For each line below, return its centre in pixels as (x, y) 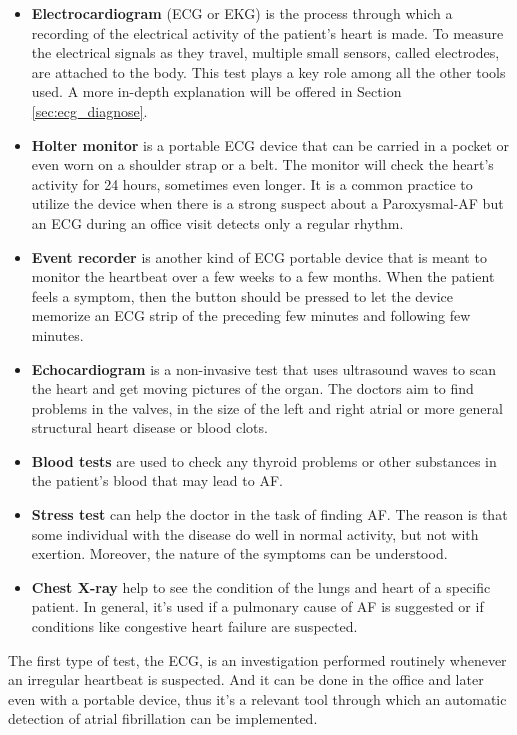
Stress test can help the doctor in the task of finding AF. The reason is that (269, 514)
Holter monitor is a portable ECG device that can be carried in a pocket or (270, 144)
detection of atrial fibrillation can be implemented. (163, 718)
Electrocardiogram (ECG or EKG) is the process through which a (242, 13)
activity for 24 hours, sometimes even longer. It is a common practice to (252, 183)
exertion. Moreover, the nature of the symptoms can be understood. (239, 553)
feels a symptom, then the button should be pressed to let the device (242, 295)
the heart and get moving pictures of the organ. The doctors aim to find (252, 388)
